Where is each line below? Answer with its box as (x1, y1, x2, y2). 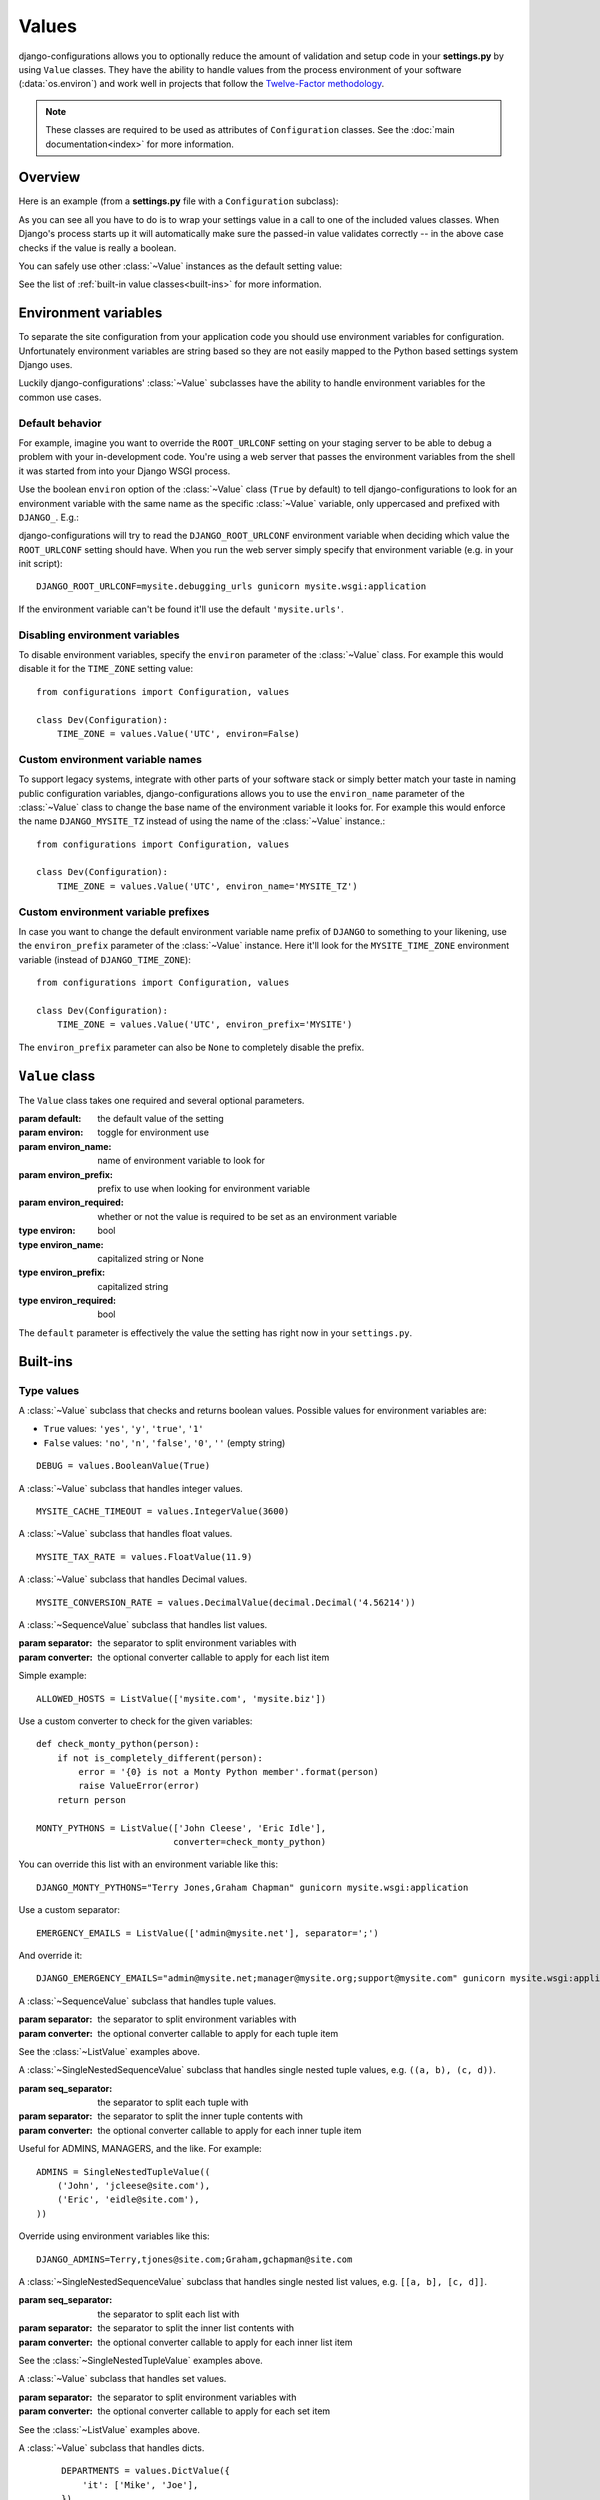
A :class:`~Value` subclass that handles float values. (18, 1528, 233, 1540)
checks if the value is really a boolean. (18, 241, 177, 254)
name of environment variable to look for (97, 1155, 265, 1167)
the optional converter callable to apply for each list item (97, 1651, 330, 1663)
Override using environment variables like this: (18, 2230, 210, 2242)
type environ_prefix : (18, 1266, 105, 1279)
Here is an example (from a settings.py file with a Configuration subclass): (18, 195, 339, 207)
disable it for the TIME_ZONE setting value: (18, 663, 194, 675)
